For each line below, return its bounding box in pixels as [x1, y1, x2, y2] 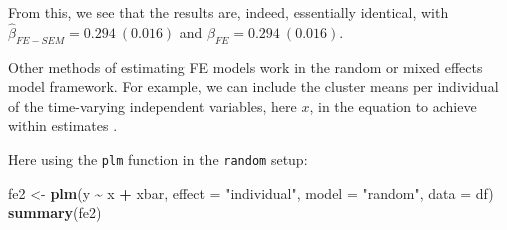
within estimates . [8, 115, 118, 136]
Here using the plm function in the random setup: [8, 148, 308, 169]
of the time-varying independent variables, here [8, 95, 297, 116]
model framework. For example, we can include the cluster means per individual [8, 76, 499, 97]
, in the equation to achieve [309, 95, 477, 116]
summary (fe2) [8, 202, 102, 223]
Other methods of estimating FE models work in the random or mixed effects [8, 56, 483, 77]
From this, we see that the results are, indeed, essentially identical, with [8, 2, 449, 22]
